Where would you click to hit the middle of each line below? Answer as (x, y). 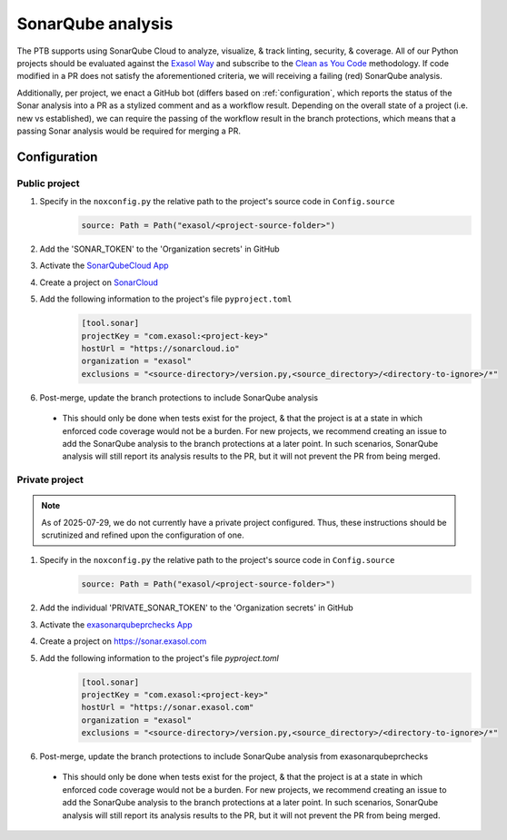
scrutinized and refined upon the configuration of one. (143, 535)
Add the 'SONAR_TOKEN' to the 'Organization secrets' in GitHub (160, 249)
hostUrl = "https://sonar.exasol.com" (168, 707)
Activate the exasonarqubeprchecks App (116, 624)
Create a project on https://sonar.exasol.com (123, 641)
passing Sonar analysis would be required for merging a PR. (129, 131)
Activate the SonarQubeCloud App (104, 266)
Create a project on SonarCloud (99, 282)
